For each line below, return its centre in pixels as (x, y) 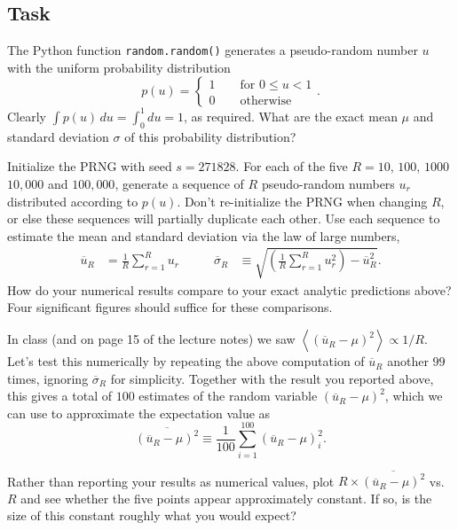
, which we (414, 396)
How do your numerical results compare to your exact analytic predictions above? (229, 289)
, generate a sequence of (179, 183)
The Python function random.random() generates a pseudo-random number (213, 50)
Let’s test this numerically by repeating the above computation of (186, 361)
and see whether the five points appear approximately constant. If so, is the (226, 498)
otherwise (266, 101)
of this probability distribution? (210, 136)
